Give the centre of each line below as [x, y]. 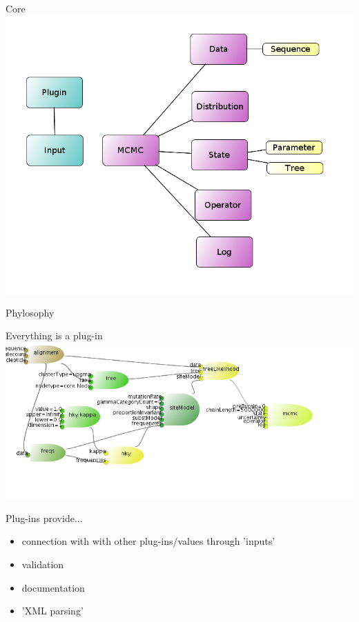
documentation [53, 587]
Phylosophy [30, 312]
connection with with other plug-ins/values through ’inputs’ [148, 541]
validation [43, 564]
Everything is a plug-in [54, 335]
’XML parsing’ [52, 611]
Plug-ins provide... [44, 518]
